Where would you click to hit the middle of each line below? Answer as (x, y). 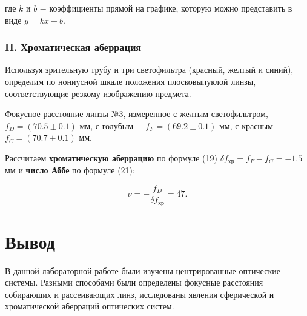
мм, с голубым (107, 125)
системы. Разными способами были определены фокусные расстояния (134, 282)
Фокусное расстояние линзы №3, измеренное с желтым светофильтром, (137, 114)
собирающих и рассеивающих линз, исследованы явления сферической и (140, 294)
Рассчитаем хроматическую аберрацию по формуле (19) (111, 157)
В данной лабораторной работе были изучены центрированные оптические (143, 270)
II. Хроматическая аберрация (73, 47)
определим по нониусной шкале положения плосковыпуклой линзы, (130, 81)
